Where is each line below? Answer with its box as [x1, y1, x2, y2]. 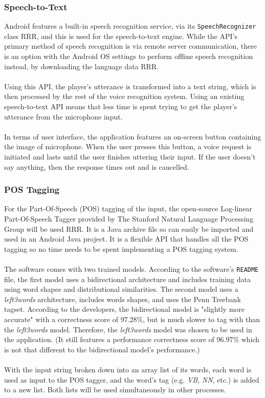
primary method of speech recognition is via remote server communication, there [4, 41, 257, 51]
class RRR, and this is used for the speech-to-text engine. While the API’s [4, 30, 237, 41]
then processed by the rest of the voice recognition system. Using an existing [4, 91, 245, 102]
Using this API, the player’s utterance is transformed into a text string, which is [4, 81, 256, 91]
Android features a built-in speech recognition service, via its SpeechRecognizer [4, 21, 256, 31]
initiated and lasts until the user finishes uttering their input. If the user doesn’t [4, 151, 256, 162]
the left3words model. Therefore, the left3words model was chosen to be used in [4, 324, 252, 334]
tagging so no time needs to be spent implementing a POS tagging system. [4, 243, 238, 254]
